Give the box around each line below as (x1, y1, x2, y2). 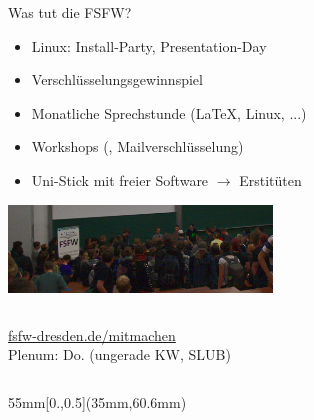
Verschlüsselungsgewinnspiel (31, 69, 203, 90)
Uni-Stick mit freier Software (31, 169, 209, 190)
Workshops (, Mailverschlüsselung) (31, 136, 244, 157)
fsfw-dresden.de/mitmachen (8, 324, 176, 345)
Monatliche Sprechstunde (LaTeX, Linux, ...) (31, 102, 307, 123)
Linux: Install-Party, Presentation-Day (31, 35, 267, 56)
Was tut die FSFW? (8, 2, 132, 22)
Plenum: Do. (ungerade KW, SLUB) (8, 344, 231, 365)
